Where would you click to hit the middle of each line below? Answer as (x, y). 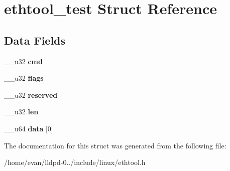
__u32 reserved (31, 95)
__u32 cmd (23, 61)
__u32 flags (24, 78)
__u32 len (21, 112)
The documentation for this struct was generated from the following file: (115, 145)
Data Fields (35, 40)
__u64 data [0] (29, 128)
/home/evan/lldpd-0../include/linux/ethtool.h (75, 162)
